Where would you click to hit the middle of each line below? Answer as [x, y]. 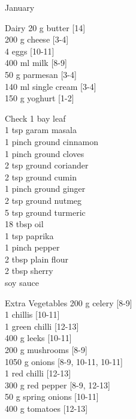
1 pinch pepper [32, 247]
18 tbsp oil [24, 224]
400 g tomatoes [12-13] [46, 408]
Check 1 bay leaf [35, 118]
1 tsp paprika [29, 235]
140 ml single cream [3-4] [51, 86]
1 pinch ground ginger [45, 189]
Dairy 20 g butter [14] [45, 27]
